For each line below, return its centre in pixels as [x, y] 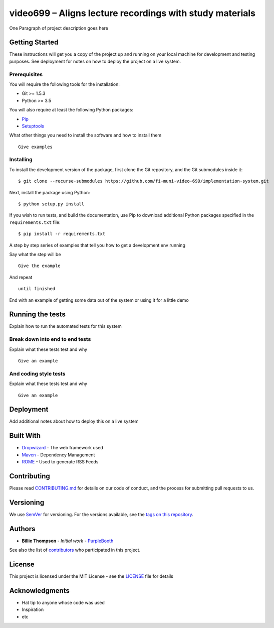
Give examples [35, 147]
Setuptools [33, 126]
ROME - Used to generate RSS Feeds [60, 462]
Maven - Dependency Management [58, 455]
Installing [21, 160]
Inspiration [33, 609]
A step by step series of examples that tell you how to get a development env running [97, 245]
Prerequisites [26, 74]
